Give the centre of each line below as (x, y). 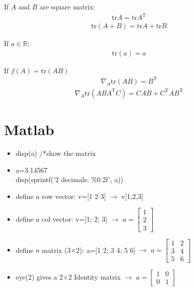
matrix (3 (56, 250)
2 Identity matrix (95, 276)
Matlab (29, 129)
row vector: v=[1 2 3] (74, 196)
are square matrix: (67, 6)
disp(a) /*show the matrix (56, 153)
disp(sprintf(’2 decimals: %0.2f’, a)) (69, 179)
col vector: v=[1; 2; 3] (75, 218)
